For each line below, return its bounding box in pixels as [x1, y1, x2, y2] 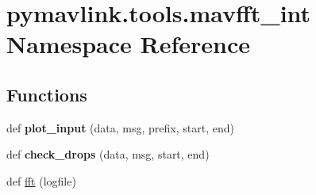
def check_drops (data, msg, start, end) [6, 146, 210, 162]
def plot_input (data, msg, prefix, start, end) [6, 119, 234, 136]
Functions [6, 82, 87, 106]
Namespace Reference [6, 28, 250, 60]
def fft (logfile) [6, 172, 76, 189]
